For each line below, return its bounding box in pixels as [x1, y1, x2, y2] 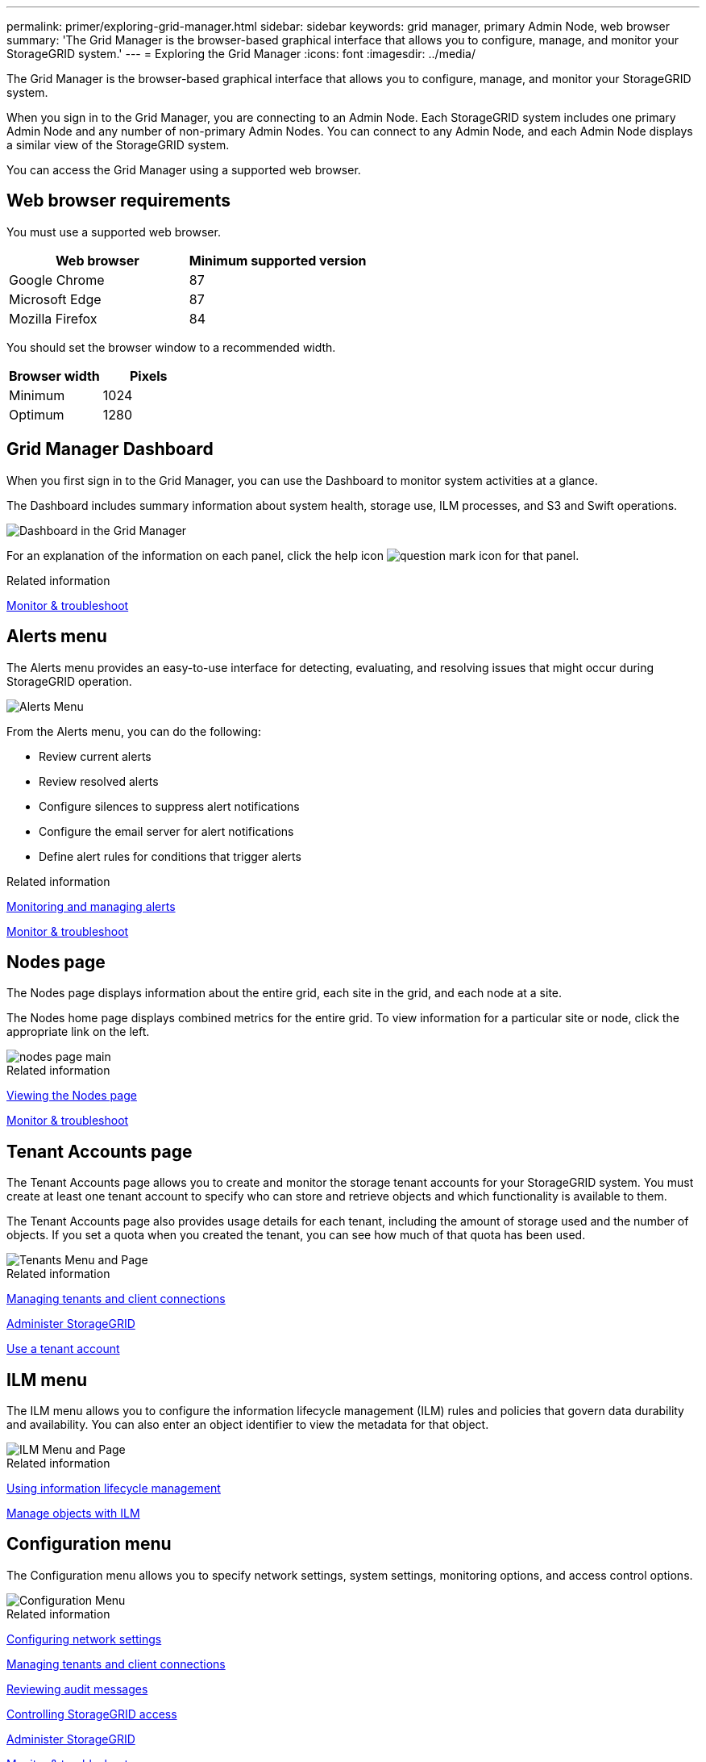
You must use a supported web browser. [6, 224, 221, 239]
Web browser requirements [6, 190, 231, 211]
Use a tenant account [6, 1342, 120, 1356]
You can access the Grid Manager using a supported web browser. [6, 163, 361, 177]
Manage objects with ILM [6, 1506, 140, 1521]
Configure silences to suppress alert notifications [39, 799, 300, 813]
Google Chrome [9, 271, 105, 288]
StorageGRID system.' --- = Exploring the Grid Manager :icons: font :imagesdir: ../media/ [6, 47, 476, 61]
